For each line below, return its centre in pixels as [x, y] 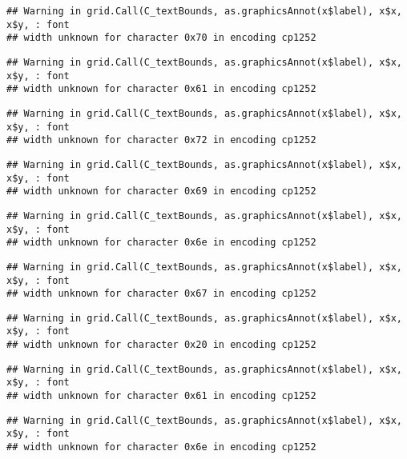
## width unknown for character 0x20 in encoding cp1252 [161, 345]
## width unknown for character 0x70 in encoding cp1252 [161, 38]
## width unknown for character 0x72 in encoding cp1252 [161, 140]
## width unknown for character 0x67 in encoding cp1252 [161, 294]
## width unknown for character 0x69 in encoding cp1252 [161, 192]
